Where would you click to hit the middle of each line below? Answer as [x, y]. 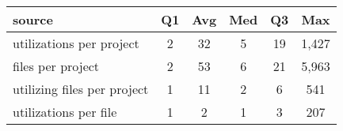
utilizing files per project [81, 89]
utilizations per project [76, 43]
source [33, 19]
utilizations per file [65, 112]
